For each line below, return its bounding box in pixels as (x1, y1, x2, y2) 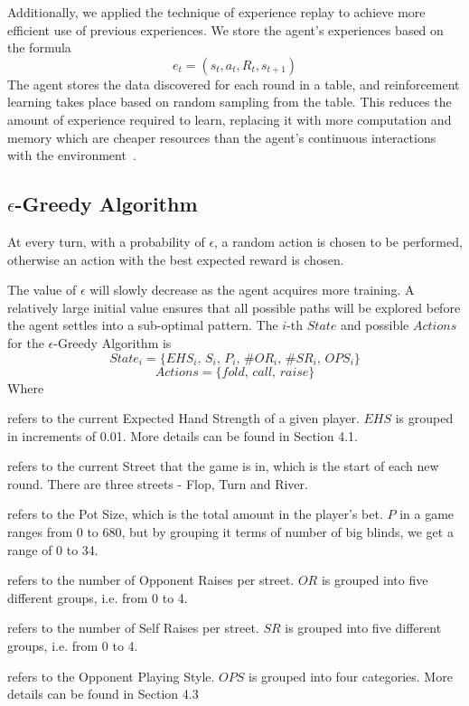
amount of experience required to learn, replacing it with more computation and (7, 109, 452, 128)
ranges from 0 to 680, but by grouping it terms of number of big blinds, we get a (7, 522, 454, 541)
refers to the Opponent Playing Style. (7, 666, 215, 685)
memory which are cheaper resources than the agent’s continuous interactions (7, 127, 436, 146)
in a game (399, 504, 455, 523)
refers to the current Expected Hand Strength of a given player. (7, 409, 360, 428)
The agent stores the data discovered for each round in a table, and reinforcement (7, 74, 460, 93)
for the (7, 333, 44, 352)
